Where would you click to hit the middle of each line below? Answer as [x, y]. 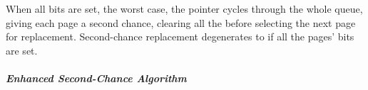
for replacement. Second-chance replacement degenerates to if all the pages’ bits [180, 36]
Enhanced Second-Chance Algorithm [96, 78]
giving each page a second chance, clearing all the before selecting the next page [181, 22]
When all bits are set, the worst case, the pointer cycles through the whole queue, [184, 9]
